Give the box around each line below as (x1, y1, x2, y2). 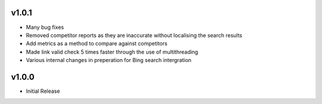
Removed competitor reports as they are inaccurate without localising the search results (26, 31, 243, 38)
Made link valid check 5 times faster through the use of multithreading (26, 48, 199, 56)
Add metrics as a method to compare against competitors (26, 40, 168, 47)
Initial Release (26, 87, 60, 95)
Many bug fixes (26, 24, 64, 31)
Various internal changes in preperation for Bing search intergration (26, 57, 192, 64)
